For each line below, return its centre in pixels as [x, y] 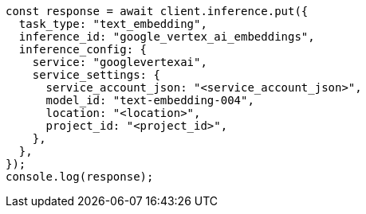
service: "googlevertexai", [120, 62]
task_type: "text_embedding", [113, 24]
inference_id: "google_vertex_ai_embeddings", [167, 37]
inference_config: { [83, 49]
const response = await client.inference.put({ [157, 11]
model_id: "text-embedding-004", [150, 100]
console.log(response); [80, 177]
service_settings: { [96, 75]
